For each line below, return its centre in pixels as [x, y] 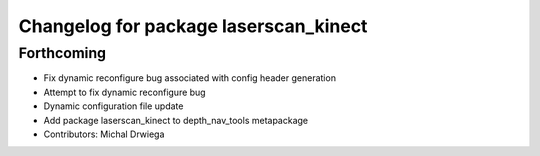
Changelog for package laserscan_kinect [193, 26]
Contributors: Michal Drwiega [104, 134]
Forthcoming [62, 53]
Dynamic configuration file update [113, 106]
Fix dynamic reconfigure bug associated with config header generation [190, 78]
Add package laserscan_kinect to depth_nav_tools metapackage [176, 120]
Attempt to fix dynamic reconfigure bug [124, 92]
